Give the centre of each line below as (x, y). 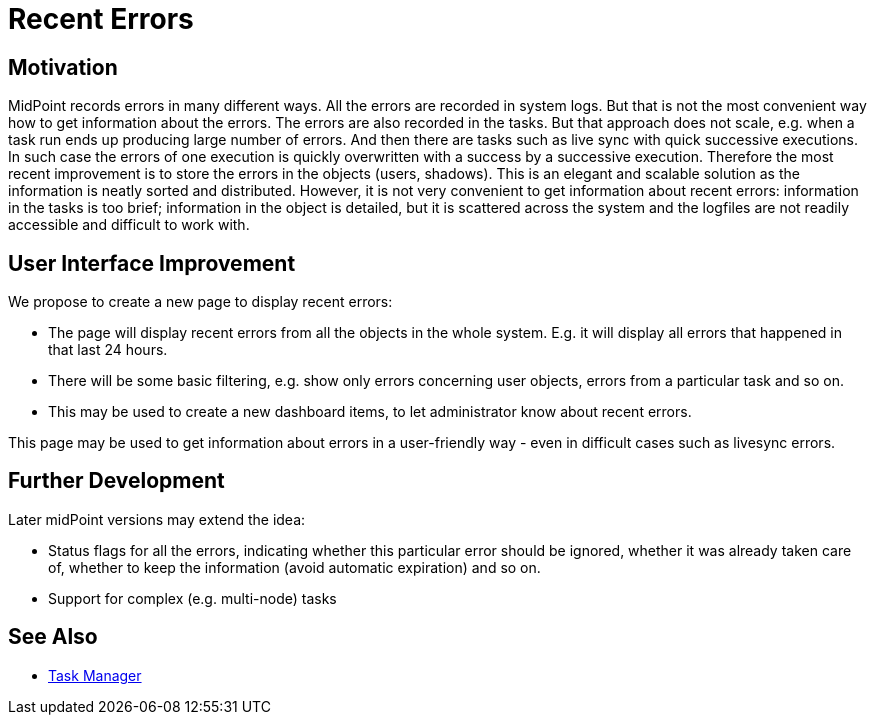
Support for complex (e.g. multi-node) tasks (192, 598)
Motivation (63, 67)
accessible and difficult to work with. (129, 225)
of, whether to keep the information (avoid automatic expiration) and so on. (294, 567)
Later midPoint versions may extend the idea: (157, 519)
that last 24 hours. (108, 350)
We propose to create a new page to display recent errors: (200, 302)
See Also (53, 637)
